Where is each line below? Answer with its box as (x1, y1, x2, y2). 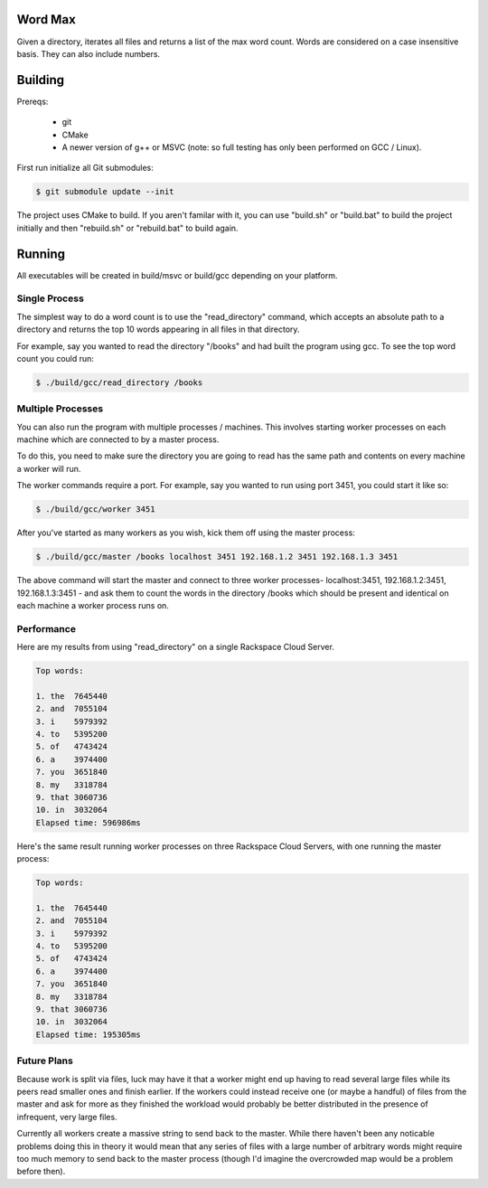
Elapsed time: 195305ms (35, 1029, 142, 1040)
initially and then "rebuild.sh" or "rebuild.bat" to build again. (16, 222, 239, 233)
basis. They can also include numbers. (16, 48, 161, 59)
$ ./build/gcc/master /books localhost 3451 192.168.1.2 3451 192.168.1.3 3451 (35, 552, 399, 562)
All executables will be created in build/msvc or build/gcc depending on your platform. (16, 269, 338, 280)
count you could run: (16, 353, 95, 363)
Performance (16, 622, 77, 635)
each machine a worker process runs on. (16, 599, 169, 610)
